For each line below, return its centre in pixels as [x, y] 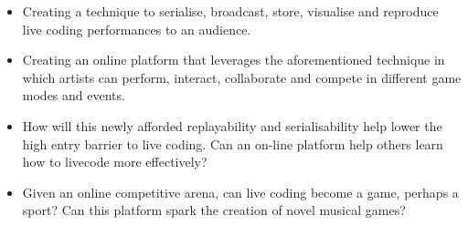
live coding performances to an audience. [137, 29]
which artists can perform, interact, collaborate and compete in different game [242, 77]
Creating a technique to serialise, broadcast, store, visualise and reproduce [230, 11]
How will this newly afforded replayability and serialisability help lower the [232, 125]
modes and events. [74, 95]
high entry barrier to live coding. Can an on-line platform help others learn [233, 143]
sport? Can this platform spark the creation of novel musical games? [214, 210]
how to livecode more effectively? [115, 162]
